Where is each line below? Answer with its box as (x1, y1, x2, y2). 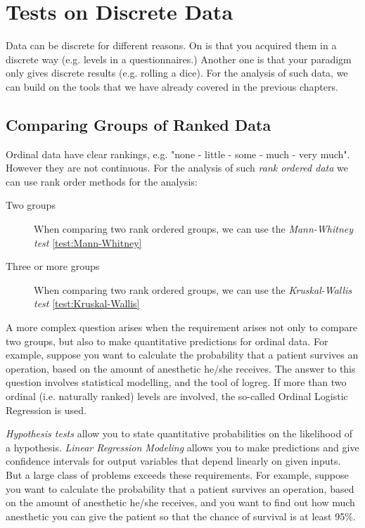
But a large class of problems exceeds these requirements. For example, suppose (6, 467, 349, 482)
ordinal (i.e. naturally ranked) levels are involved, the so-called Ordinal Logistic (6, 389, 348, 404)
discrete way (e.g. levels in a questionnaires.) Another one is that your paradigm (6, 51, 352, 66)
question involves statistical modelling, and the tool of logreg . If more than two (6, 375, 347, 389)
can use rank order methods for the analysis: (6, 174, 198, 188)
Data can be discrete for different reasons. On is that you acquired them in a (6, 38, 337, 53)
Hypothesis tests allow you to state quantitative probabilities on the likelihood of (6, 426, 353, 441)
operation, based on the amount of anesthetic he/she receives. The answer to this (6, 361, 356, 375)
